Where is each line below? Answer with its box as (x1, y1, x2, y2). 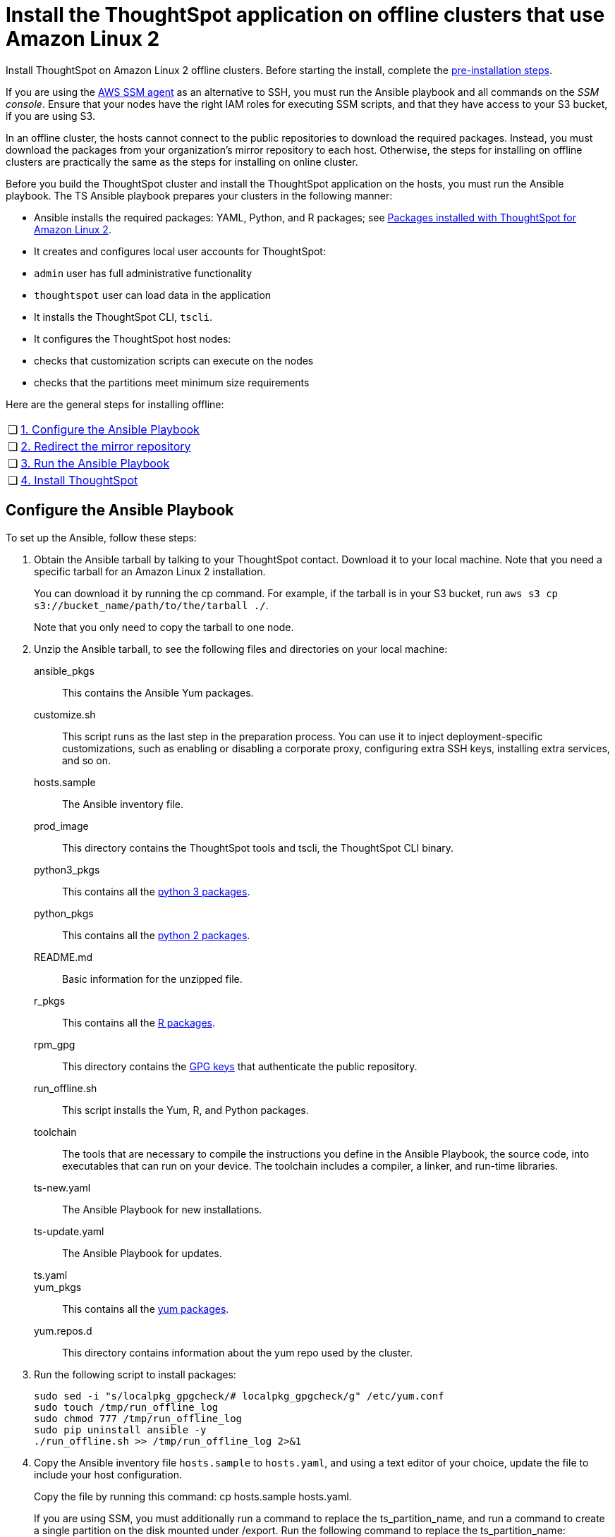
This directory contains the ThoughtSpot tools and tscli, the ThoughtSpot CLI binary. (62, 841, 454, 854)
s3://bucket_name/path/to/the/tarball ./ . (34, 599, 269, 611)
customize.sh (34, 708, 96, 721)
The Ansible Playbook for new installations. (62, 1203, 262, 1215)
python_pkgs (34, 907, 94, 919)
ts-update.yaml (34, 1225, 104, 1237)
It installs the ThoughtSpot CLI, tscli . (34, 310, 213, 323)
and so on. (62, 754, 111, 766)
